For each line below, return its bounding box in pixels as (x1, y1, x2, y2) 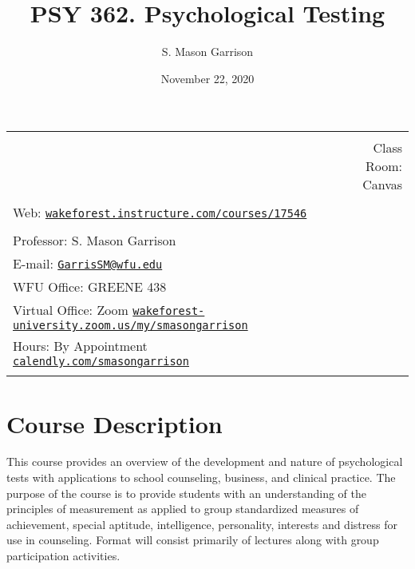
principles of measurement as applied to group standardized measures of (6, 500, 359, 517)
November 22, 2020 (160, 70, 255, 86)
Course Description (6, 407, 223, 440)
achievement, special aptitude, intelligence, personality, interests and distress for (6, 515, 397, 532)
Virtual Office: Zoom (13, 300, 128, 320)
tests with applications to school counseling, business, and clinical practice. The (6, 469, 396, 486)
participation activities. (6, 547, 121, 563)
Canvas (362, 175, 402, 194)
